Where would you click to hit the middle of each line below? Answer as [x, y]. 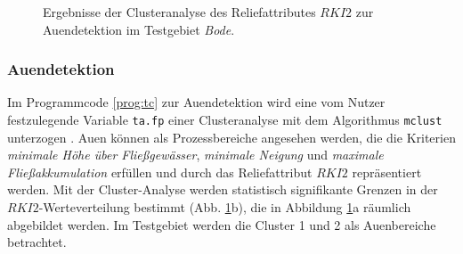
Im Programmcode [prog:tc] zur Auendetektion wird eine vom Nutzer [196, 102]
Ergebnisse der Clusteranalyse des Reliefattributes [179, 12]
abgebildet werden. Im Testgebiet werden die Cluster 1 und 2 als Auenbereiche [222, 224]
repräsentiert [387, 172]
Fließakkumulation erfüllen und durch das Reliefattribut [160, 172]
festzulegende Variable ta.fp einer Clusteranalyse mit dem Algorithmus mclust [225, 119]
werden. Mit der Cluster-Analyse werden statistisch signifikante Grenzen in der [223, 189]
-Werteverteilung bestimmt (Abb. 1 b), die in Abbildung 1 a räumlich [225, 207]
